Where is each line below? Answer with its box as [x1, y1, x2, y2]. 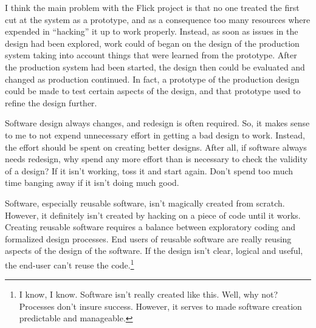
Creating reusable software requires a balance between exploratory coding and [5, 220, 296, 233]
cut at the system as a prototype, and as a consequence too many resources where [5, 13, 311, 26]
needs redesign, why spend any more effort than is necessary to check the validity [5, 152, 307, 165]
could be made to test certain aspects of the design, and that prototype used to [5, 84, 301, 97]
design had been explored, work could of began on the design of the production [5, 36, 300, 49]
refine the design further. [5, 96, 97, 109]
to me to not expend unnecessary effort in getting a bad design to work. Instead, [5, 128, 305, 141]
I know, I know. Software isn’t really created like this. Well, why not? [19, 288, 278, 301]
